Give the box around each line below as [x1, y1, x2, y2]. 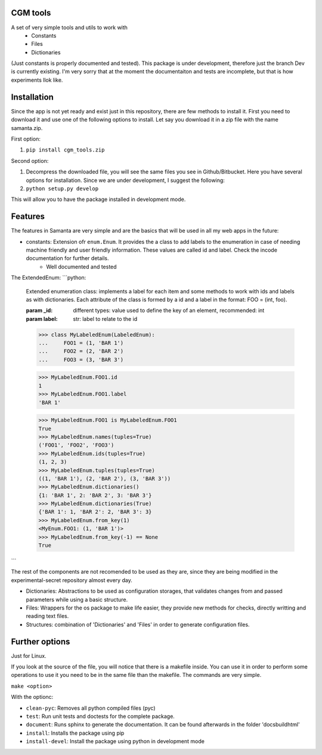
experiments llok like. [11, 76, 63, 83]
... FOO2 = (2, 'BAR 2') [38, 348, 124, 355]
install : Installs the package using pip [26, 729, 125, 737]
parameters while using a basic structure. [26, 596, 128, 603]
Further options [11, 636, 70, 646]
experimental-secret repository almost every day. [11, 576, 132, 584]
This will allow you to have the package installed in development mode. [11, 196, 186, 203]
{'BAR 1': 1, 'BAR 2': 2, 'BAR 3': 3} [38, 509, 152, 515]
